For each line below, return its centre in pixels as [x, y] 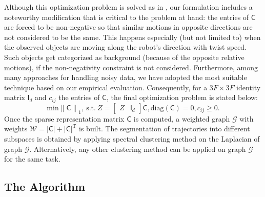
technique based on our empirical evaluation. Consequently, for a [106, 87]
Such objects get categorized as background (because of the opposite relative [124, 57]
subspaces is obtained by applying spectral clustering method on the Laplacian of [132, 138]
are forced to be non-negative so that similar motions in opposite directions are [128, 27]
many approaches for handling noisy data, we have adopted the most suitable [126, 77]
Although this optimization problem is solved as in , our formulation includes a [128, 7]
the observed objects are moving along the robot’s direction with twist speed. [126, 47]
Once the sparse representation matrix [64, 118]
